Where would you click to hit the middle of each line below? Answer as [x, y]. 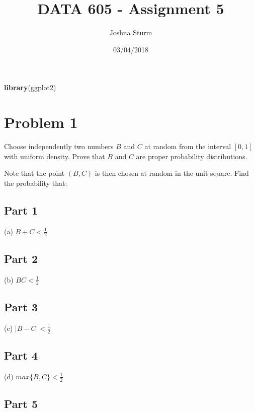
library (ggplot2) [30, 87]
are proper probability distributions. [192, 156]
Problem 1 [41, 122]
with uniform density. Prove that [55, 156]
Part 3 [21, 306]
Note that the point [34, 173]
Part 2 [21, 258]
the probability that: [36, 183]
